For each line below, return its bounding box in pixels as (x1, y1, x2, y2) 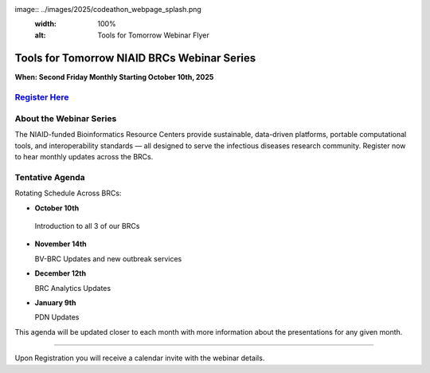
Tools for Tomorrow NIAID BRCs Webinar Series (14, 51, 256, 65)
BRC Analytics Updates (34, 283, 111, 293)
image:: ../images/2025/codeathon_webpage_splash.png (14, 5, 202, 14)
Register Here (14, 92, 69, 103)
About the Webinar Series (14, 113, 117, 124)
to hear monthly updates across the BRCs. (14, 152, 154, 162)
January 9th (34, 298, 76, 308)
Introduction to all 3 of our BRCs (34, 222, 140, 231)
